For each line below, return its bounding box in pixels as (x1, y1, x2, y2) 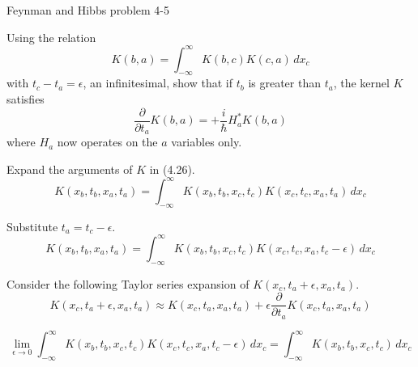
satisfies (6, 91, 45, 108)
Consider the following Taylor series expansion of (6, 275, 250, 292)
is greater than (248, 74, 321, 91)
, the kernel (333, 74, 390, 91)
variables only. (171, 133, 242, 150)
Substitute (6, 217, 58, 234)
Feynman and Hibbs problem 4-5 (6, 2, 169, 18)
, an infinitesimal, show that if (83, 74, 233, 91)
